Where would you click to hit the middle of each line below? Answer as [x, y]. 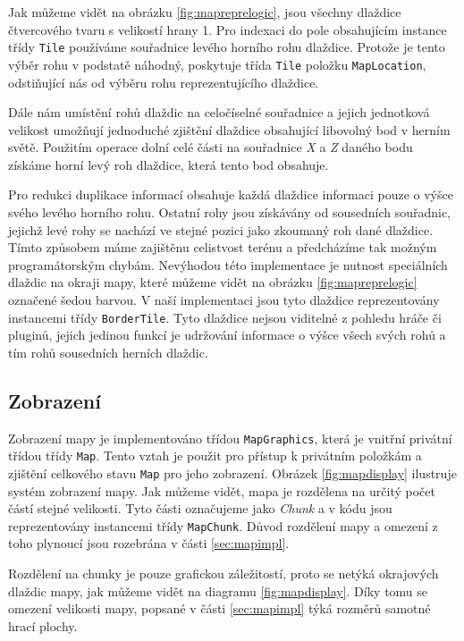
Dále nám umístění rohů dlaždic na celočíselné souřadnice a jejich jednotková [219, 112]
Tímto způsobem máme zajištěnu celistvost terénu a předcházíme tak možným [223, 247]
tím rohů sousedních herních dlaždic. [108, 352]
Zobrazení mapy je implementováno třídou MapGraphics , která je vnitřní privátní [230, 438]
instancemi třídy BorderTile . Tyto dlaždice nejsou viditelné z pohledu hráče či [225, 317]
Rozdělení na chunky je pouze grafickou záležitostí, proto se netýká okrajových [224, 574]
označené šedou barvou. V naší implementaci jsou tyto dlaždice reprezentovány [224, 300]
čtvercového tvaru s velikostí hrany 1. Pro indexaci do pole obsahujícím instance [228, 29]
